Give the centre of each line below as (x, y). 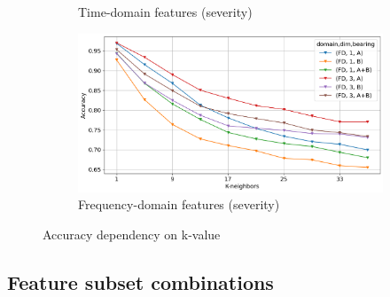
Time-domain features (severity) (165, 12)
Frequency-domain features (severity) (179, 204)
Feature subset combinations (140, 281)
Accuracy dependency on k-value (132, 234)
